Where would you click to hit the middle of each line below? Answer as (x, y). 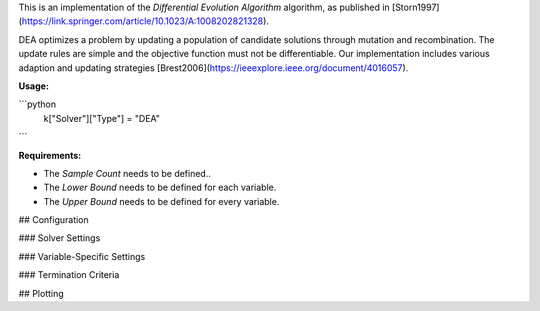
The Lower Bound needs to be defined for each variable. (160, 187)
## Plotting (41, 293)
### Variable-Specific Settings (82, 256)
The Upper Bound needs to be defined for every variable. (161, 201)
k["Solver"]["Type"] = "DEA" (101, 118)
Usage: (34, 86)
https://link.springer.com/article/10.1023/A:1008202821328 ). (145, 21)
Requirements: (50, 155)
